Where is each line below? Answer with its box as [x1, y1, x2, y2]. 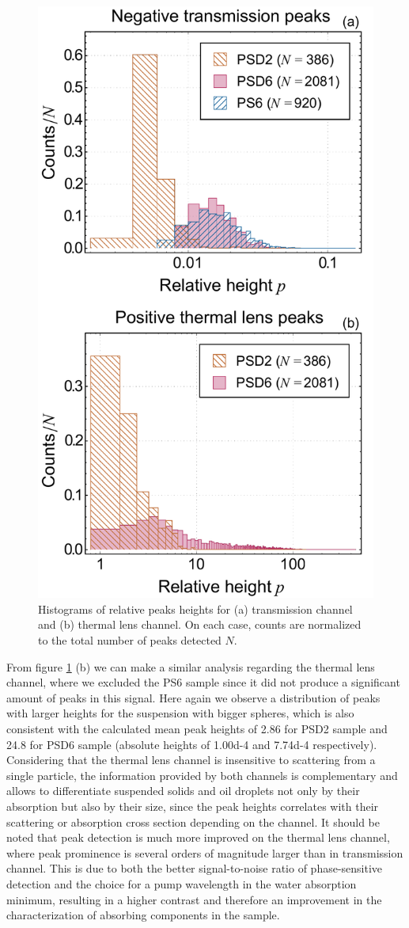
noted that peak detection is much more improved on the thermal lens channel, [6, 829, 390, 846]
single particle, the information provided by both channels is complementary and [6, 766, 398, 783]
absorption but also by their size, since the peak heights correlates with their [6, 798, 379, 814]
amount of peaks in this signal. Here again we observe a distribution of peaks [6, 689, 381, 706]
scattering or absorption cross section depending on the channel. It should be [6, 813, 380, 830]
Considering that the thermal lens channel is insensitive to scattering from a [6, 751, 376, 768]
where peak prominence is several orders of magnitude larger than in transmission [6, 844, 403, 861]
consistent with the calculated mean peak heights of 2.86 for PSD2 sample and [6, 721, 388, 737]
